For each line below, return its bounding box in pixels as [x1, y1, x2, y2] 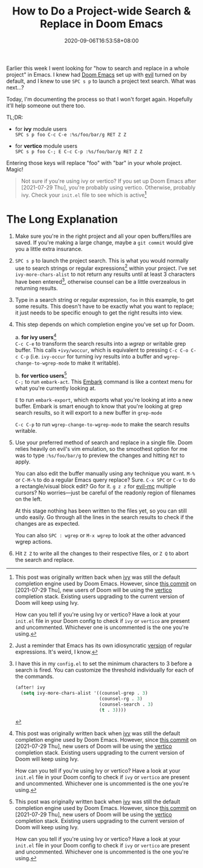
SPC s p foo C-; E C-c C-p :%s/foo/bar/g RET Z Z [14, 148, 143, 155]
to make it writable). [70, 359, 121, 366]
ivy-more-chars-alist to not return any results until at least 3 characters [14, 270, 195, 278]
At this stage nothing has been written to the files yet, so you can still [14, 507, 187, 514]
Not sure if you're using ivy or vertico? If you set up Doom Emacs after [21, 177, 196, 185]
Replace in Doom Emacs [40, 17, 163, 31]
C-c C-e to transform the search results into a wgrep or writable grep [14, 340, 186, 347]
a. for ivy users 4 [14, 332, 57, 340]
